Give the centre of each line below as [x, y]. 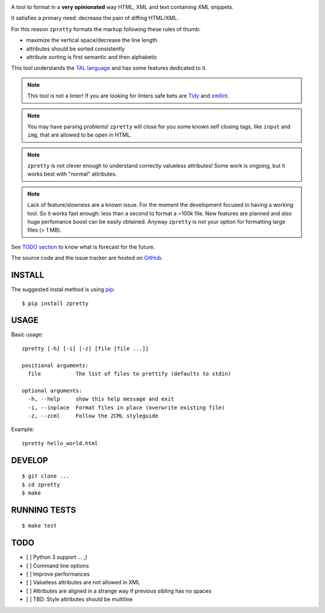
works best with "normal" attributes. [72, 174]
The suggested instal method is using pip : [63, 289]
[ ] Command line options [58, 565]
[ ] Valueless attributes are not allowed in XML [83, 582]
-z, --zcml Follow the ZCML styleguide [93, 416]
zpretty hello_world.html [60, 443]
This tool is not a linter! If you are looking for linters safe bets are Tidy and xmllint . [128, 96]
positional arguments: [55, 365]
